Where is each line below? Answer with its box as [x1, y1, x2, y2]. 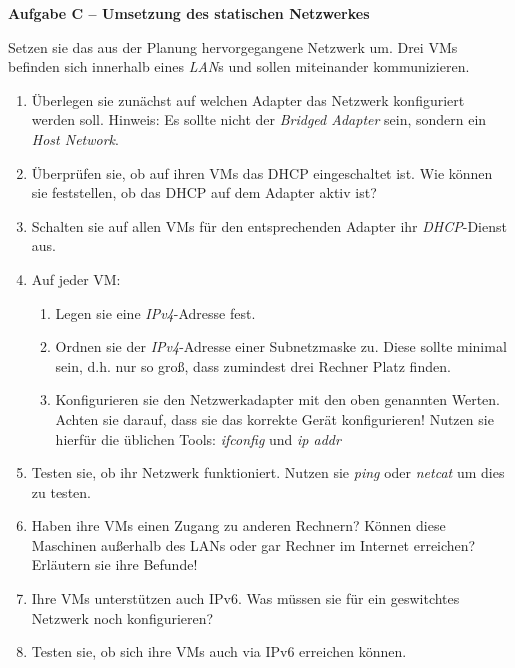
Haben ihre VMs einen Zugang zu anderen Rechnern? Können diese [31, 515, 446, 536]
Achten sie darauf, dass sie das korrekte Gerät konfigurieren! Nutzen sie [55, 408, 494, 429]
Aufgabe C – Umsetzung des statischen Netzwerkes [8, 3, 370, 23]
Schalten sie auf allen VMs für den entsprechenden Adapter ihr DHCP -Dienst [31, 215, 507, 236]
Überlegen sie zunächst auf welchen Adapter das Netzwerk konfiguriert [31, 89, 465, 110]
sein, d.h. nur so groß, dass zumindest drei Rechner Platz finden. [55, 355, 451, 376]
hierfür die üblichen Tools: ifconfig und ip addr [55, 428, 341, 449]
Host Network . [31, 128, 119, 149]
